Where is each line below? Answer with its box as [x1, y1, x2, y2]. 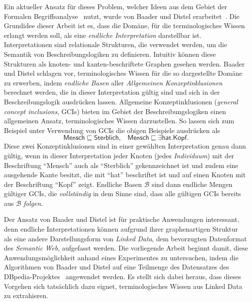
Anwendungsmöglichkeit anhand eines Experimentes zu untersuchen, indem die [4, 252, 238, 262]
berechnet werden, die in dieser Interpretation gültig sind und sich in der [4, 87, 220, 97]
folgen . [23, 198, 43, 208]
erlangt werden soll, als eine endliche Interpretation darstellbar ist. [4, 30, 202, 40]
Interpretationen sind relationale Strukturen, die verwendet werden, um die [4, 39, 227, 50]
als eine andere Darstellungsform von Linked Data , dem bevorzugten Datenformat [4, 233, 247, 243]
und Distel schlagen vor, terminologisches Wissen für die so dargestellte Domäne [4, 68, 242, 78]
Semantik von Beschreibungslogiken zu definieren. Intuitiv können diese [4, 49, 216, 59]
